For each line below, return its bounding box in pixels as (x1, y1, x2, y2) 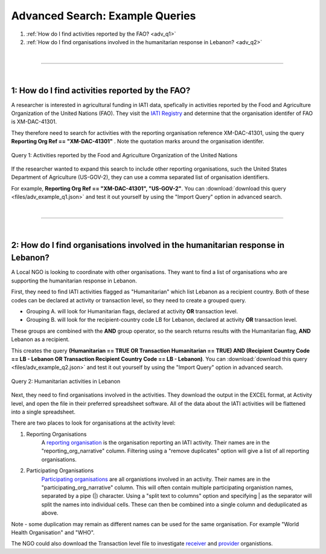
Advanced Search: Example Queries (11, 9, 196, 22)
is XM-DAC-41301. (11, 118, 57, 125)
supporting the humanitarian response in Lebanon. (11, 277, 137, 284)
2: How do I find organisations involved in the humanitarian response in (11, 240, 285, 250)
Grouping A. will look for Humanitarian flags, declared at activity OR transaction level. (26, 307, 238, 314)
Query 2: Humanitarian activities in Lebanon (11, 377, 121, 385)
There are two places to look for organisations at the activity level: (11, 419, 176, 426)
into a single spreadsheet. (11, 408, 75, 415)
